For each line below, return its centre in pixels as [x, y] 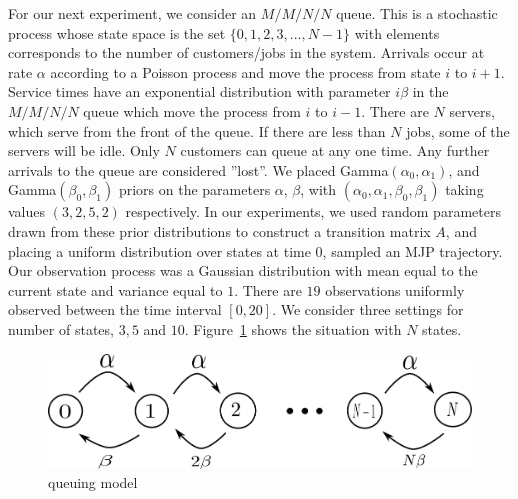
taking [464, 189]
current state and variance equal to [115, 289]
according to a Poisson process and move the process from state [245, 71]
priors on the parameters [194, 189]
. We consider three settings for [368, 309]
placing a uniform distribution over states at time [159, 250]
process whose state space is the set [117, 32]
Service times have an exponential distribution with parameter [199, 91]
